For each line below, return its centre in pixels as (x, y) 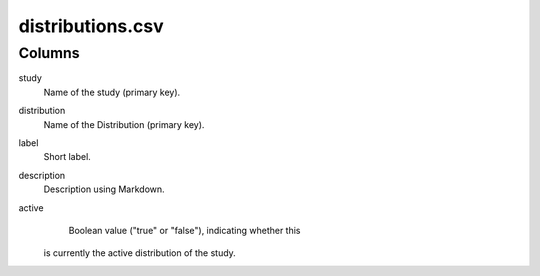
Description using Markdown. (104, 189)
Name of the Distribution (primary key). (124, 124)
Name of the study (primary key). (112, 92)
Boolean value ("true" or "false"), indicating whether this (184, 230)
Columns (49, 53)
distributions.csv (91, 26)
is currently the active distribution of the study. (140, 253)
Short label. (67, 157)
